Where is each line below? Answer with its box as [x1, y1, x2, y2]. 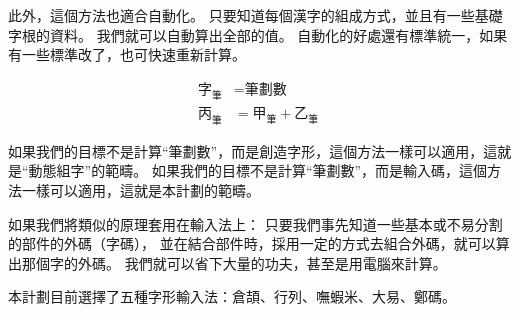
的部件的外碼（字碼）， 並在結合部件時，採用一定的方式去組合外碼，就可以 [8, 233, 496, 254]
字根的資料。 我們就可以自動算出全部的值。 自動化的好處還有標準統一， [8, 24, 480, 45]
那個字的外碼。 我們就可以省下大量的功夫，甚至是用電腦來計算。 [21, 252, 447, 273]
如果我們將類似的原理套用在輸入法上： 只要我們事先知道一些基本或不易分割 [8, 213, 503, 234]
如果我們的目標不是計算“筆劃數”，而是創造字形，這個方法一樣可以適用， [8, 140, 484, 161]
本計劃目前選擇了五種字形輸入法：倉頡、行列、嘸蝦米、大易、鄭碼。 [8, 286, 456, 307]
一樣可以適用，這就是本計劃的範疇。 [21, 180, 260, 201]
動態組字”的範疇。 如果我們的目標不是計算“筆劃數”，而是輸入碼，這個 [28, 160, 488, 181]
